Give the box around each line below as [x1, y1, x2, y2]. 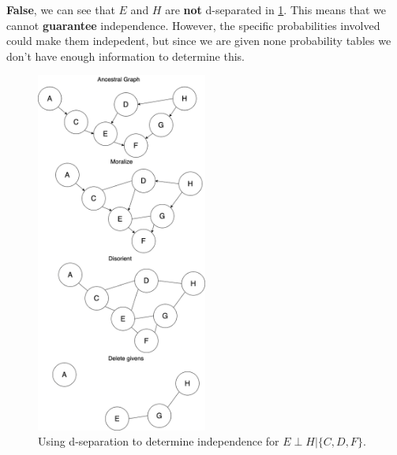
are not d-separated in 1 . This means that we [165, 2, 386, 17]
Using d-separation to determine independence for [38, 433, 279, 449]
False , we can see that [6, 2, 115, 17]
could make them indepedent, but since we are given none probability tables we [6, 32, 391, 49]
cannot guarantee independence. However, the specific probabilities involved [6, 17, 380, 33]
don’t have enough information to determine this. [6, 47, 245, 64]
